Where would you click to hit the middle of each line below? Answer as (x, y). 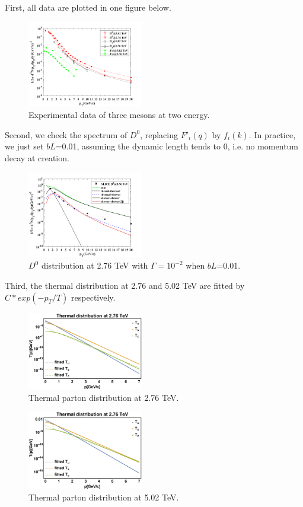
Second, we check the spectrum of (66, 134)
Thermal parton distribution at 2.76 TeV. (104, 397)
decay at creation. (37, 158)
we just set (24, 146)
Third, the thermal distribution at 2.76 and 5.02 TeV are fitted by (125, 285)
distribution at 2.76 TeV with (95, 265)
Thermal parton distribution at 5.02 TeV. (104, 497)
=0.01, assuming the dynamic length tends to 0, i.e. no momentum (177, 146)
